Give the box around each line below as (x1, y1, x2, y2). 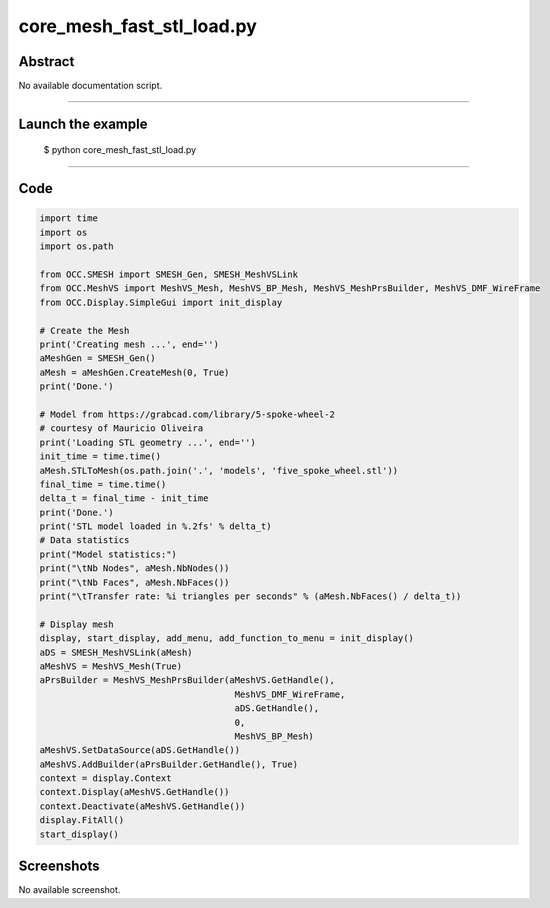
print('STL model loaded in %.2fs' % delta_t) (39, 521, 272, 532)
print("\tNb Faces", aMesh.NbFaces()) (39, 576, 230, 588)
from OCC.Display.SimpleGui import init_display (39, 296, 283, 308)
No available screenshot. (18, 884, 121, 896)
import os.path (39, 241, 114, 252)
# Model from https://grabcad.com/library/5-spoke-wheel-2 (39, 408, 335, 420)
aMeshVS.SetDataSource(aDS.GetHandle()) (39, 745, 240, 756)
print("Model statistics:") (39, 548, 177, 560)
